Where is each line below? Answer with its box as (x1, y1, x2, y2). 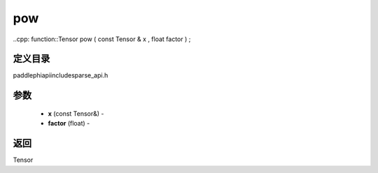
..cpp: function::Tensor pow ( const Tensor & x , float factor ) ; (13, 35, 191, 43)
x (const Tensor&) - (48, 109, 104, 118)
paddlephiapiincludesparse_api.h (13, 71, 108, 80)
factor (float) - (48, 119, 90, 128)
